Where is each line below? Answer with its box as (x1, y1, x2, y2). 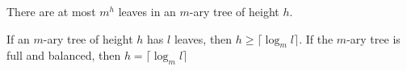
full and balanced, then (6, 47, 121, 64)
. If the (299, 30, 334, 47)
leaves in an (118, 3, 176, 19)
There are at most (6, 3, 96, 19)
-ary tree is (346, 30, 401, 47)
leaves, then (174, 30, 233, 47)
